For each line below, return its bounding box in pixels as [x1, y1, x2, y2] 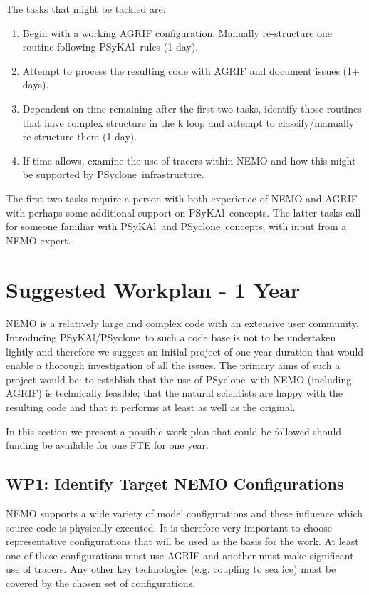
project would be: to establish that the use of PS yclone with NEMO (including [6, 371, 352, 386]
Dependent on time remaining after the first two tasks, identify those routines [22, 100, 362, 115]
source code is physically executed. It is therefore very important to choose [6, 519, 332, 534]
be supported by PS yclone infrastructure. [22, 167, 204, 182]
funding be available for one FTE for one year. [6, 438, 209, 452]
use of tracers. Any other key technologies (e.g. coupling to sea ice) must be [6, 562, 336, 576]
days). [22, 77, 49, 92]
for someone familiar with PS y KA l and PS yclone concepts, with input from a [6, 219, 347, 234]
